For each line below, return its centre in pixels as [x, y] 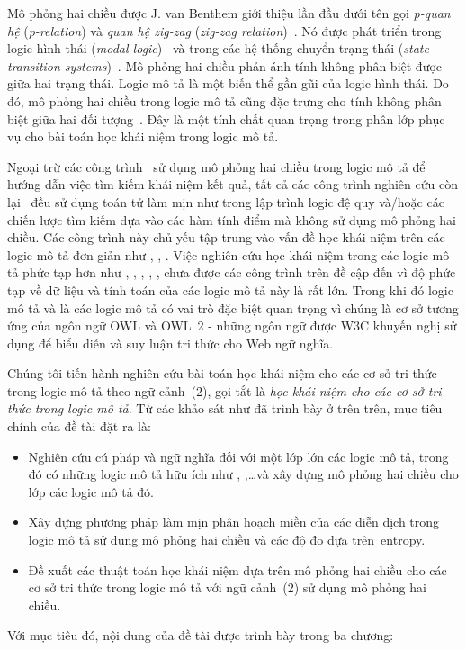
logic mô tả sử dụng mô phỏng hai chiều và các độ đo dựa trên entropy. [227, 540]
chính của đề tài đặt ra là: [79, 426]
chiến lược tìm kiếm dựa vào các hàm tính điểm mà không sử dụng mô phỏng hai [232, 219]
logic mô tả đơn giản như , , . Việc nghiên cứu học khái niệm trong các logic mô [229, 254]
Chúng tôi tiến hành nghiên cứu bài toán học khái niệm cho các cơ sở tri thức [222, 373]
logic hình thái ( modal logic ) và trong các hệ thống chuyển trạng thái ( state [218, 48]
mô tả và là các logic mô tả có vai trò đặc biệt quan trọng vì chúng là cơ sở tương [233, 307]
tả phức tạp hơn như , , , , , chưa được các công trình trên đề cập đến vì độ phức [232, 272]
